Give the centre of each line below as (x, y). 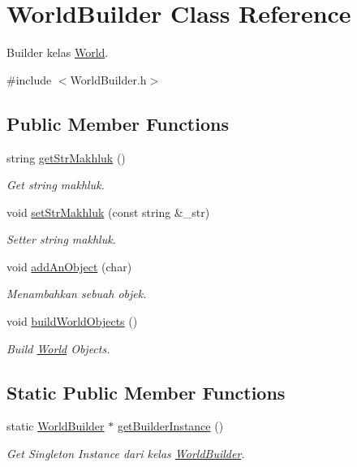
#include (29, 79)
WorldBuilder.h (108, 79)
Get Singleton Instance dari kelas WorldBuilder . (126, 454)
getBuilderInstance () (170, 426)
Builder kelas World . (58, 52)
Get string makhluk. (56, 185)
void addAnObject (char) (69, 266)
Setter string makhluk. (61, 239)
